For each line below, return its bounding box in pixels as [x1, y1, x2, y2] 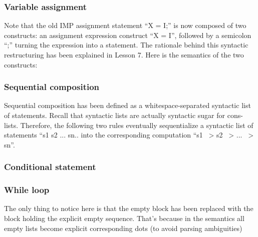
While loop [4, 183, 50, 196]
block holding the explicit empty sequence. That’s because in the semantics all [4, 213, 244, 223]
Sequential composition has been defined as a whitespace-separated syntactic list [4, 100, 251, 110]
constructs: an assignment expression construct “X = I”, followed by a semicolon [4, 29, 251, 40]
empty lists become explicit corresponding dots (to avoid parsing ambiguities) [4, 222, 242, 233]
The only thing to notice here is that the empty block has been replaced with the [4, 203, 253, 213]
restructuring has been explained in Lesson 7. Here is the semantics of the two [4, 49, 244, 59]
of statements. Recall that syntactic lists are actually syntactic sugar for [4, 110, 225, 120]
